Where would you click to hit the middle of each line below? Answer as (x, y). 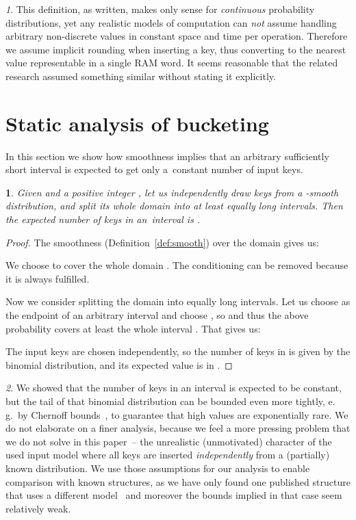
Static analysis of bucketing (137, 123)
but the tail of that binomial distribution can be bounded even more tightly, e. (170, 401)
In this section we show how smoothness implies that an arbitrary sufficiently (167, 156)
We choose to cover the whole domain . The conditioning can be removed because (177, 265)
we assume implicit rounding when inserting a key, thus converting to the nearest (176, 49)
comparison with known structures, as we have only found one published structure (178, 481)
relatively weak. (38, 508)
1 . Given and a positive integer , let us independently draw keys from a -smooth (172, 192)
